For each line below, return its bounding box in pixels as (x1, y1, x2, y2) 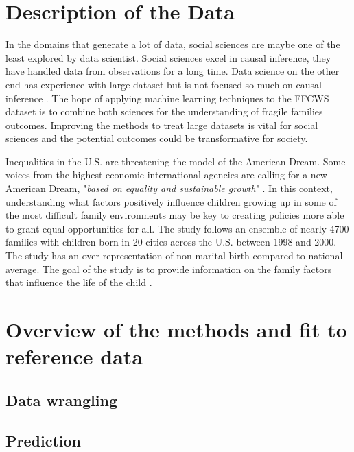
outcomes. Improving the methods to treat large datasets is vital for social (5, 117, 318, 132)
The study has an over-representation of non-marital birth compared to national (5, 248, 343, 263)
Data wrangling (5, 389, 117, 410)
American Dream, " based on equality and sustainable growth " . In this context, (5, 181, 333, 195)
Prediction (5, 429, 81, 451)
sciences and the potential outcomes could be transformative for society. (5, 131, 308, 145)
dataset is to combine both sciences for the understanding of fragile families (5, 104, 323, 119)
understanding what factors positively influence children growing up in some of (5, 194, 337, 209)
